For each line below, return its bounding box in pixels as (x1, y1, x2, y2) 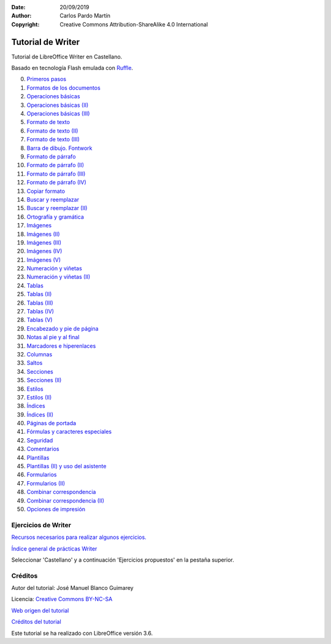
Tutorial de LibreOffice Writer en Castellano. (11, 53, 123, 60)
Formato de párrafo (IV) (26, 179, 87, 186)
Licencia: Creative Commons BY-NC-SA (11, 595, 113, 603)
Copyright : (11, 20, 40, 28)
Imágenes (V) (26, 256, 61, 264)
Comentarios (26, 446, 59, 453)
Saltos (26, 359, 43, 367)
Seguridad (26, 436, 53, 444)
